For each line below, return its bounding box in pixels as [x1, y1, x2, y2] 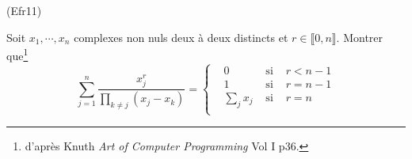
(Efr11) [6, 2, 42, 18]
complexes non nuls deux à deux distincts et [74, 28, 288, 45]
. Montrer [336, 28, 383, 45]
